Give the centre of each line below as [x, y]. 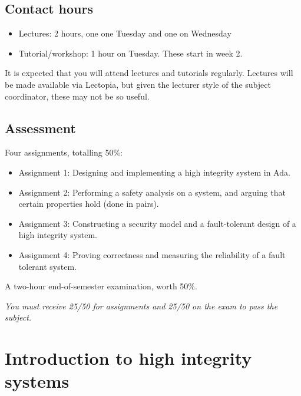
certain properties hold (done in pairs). [89, 204]
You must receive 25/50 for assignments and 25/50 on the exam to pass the [141, 306]
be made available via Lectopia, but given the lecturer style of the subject [138, 84]
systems [37, 381]
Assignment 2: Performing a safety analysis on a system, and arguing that [152, 192]
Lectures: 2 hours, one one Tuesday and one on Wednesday [125, 33]
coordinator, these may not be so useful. [77, 96]
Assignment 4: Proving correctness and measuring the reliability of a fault [152, 254]
